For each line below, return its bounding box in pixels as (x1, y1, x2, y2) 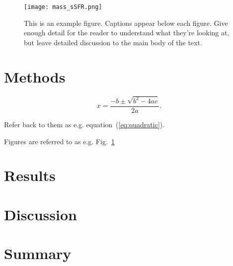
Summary (4, 243, 72, 264)
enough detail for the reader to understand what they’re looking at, (24, 27, 230, 38)
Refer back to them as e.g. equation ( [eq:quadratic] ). (4, 119, 165, 129)
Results (4, 165, 56, 185)
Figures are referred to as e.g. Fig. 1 (4, 136, 115, 146)
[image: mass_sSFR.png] (24, 3, 102, 10)
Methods (4, 66, 66, 87)
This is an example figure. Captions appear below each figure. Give (24, 17, 228, 28)
